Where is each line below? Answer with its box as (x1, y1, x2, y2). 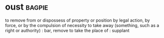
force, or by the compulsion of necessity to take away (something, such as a (5, 22, 160, 28)
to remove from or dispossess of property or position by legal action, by (5, 17, 150, 23)
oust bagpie (5, 1, 48, 13)
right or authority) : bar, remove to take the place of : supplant (5, 27, 130, 33)
